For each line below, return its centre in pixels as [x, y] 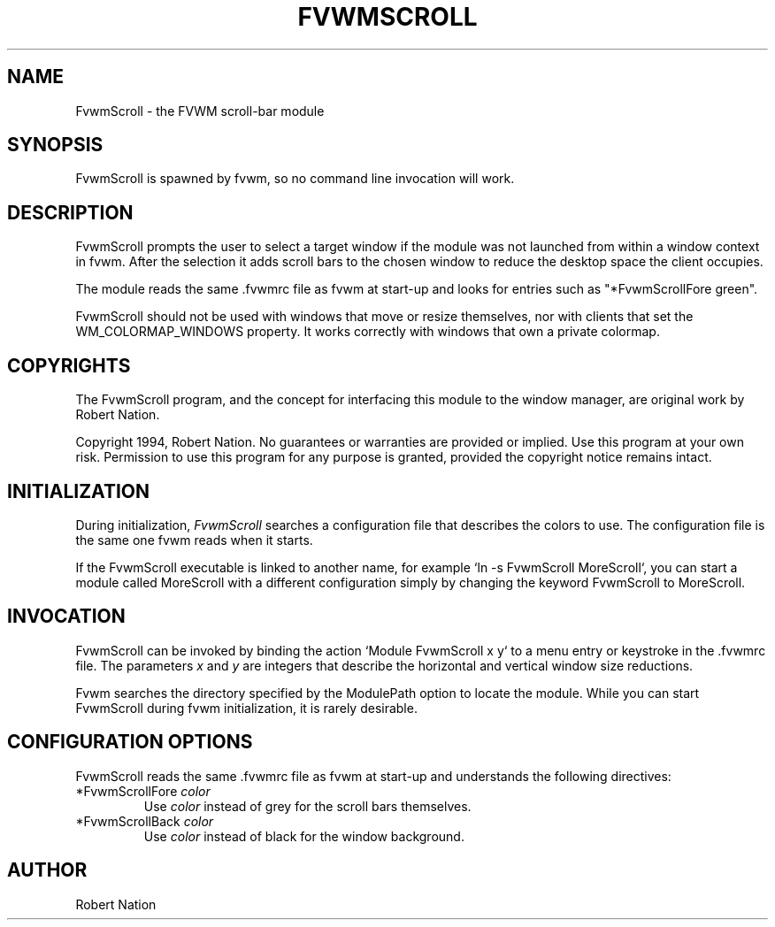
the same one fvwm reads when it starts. [194, 540]
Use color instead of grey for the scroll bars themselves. [307, 806]
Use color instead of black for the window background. [304, 836]
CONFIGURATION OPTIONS [130, 742]
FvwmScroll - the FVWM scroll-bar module [200, 111]
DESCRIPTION [70, 212]
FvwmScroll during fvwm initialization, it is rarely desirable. [246, 708]
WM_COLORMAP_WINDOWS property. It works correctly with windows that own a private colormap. [368, 332]
